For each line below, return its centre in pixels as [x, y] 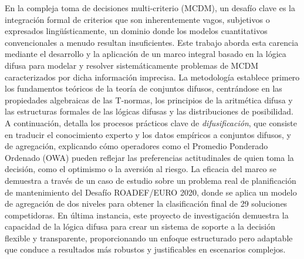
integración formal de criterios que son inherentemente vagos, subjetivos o [137, 19]
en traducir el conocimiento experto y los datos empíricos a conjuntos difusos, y [148, 134]
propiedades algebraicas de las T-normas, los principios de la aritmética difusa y [149, 100]
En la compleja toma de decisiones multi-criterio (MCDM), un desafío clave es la [150, 8]
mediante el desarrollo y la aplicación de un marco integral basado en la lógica [146, 54]
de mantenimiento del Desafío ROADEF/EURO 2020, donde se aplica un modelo [151, 192]
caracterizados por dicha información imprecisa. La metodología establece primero [152, 77]
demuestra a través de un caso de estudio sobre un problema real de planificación [151, 180]
